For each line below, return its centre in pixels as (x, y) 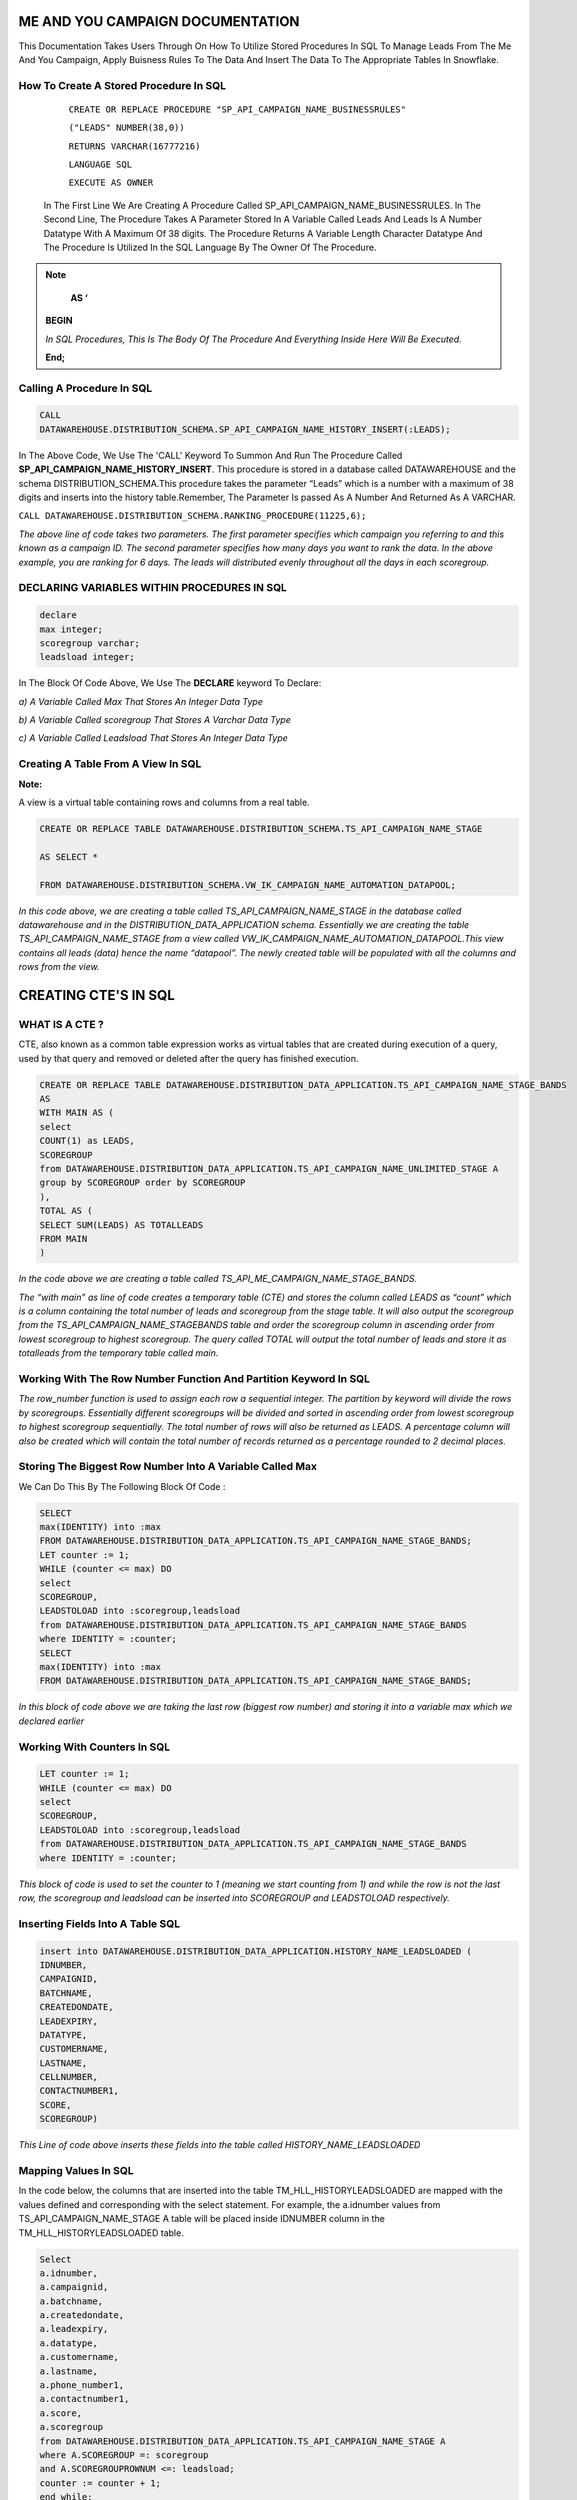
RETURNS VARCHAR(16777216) (134, 146)
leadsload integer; (87, 657)
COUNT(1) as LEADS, (87, 1141)
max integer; (71, 629)
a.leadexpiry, (74, 2329)
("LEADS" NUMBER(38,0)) (126, 128)
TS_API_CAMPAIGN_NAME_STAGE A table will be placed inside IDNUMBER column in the (201, 2219)
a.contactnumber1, (84, 2399)
